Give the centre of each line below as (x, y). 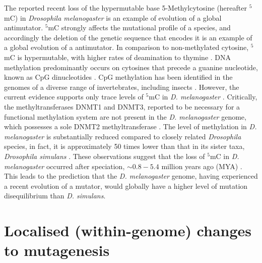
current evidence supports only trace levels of (74, 97)
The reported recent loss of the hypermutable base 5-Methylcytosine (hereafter (125, 8)
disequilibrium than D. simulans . (55, 196)
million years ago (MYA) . (202, 166)
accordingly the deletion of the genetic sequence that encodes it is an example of (128, 37)
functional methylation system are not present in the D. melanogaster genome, (125, 116)
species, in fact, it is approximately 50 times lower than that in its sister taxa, (124, 146)
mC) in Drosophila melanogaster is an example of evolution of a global (113, 17)
